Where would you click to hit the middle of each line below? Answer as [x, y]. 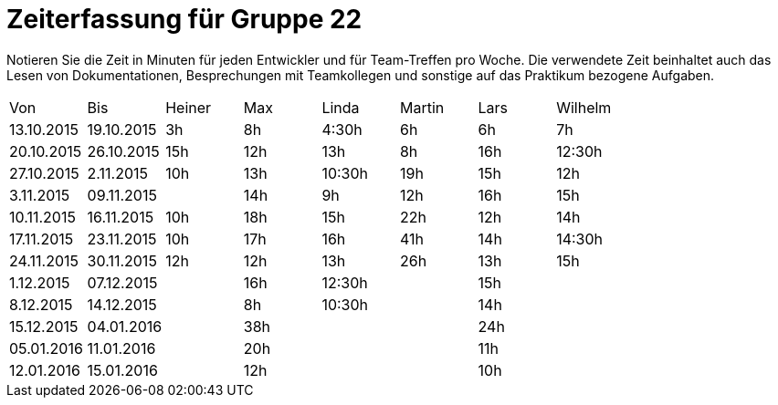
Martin [422, 107]
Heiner [189, 107]
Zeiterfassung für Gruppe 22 [184, 19]
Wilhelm [584, 107]
